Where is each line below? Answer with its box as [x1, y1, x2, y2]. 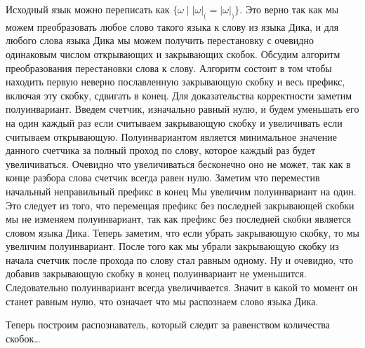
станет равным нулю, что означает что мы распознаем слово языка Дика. [6, 293, 319, 308]
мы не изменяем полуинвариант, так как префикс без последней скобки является [6, 211, 352, 226]
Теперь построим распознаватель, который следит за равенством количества [6, 317, 330, 332]
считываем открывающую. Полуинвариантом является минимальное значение [6, 129, 337, 144]
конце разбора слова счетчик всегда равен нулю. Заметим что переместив [6, 170, 320, 185]
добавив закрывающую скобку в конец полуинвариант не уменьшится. [6, 266, 307, 281]
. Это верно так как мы [239, 2, 339, 16]
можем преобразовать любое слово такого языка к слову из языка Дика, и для [6, 19, 339, 34]
